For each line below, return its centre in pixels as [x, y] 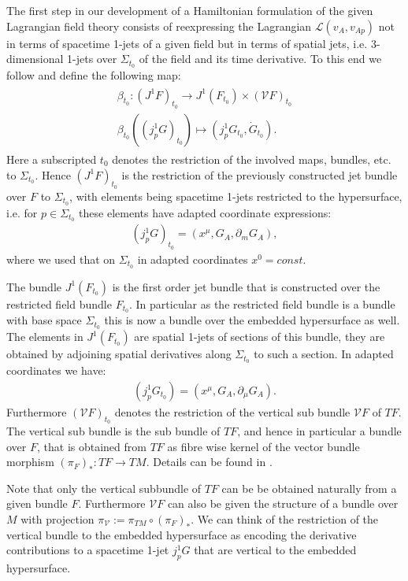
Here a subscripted [52, 159]
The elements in [45, 337]
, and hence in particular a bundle [319, 430]
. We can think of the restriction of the [285, 518]
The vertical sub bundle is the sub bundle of [113, 430]
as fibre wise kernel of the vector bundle [263, 446]
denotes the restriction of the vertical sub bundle [232, 411]
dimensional [35, 59]
